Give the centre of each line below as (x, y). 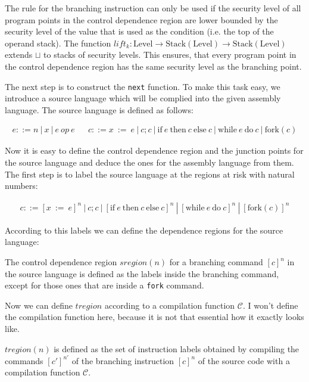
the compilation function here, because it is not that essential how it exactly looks (154, 317)
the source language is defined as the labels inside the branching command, (142, 273)
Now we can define (39, 305)
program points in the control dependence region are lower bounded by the (141, 19)
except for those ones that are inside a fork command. (104, 285)
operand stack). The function (58, 43)
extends (19, 55)
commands (24, 360)
